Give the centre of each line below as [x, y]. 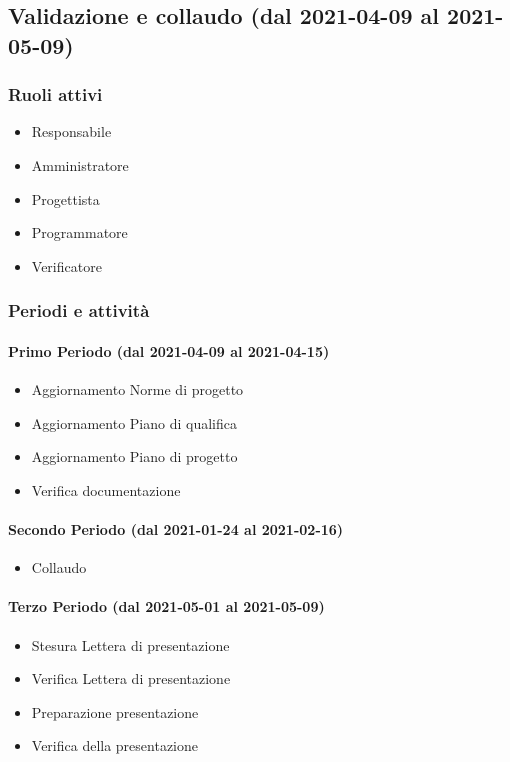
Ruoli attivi [55, 94]
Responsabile [71, 131]
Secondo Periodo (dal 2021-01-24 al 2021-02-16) [176, 528]
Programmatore [79, 232]
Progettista [65, 198]
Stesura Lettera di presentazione [130, 644]
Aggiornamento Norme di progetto [137, 389]
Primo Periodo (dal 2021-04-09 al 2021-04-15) [169, 350]
